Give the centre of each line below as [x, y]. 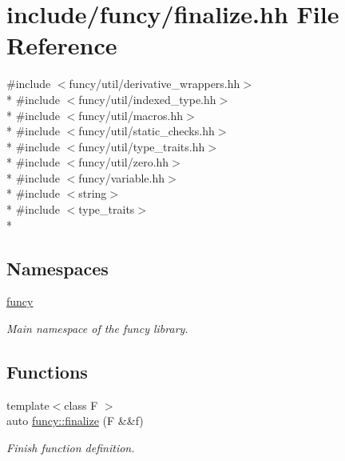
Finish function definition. [71, 448]
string [93, 193]
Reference [62, 45]
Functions [47, 372]
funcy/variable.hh [122, 177]
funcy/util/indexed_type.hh [147, 99]
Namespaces [57, 268]
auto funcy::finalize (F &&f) [75, 421]
